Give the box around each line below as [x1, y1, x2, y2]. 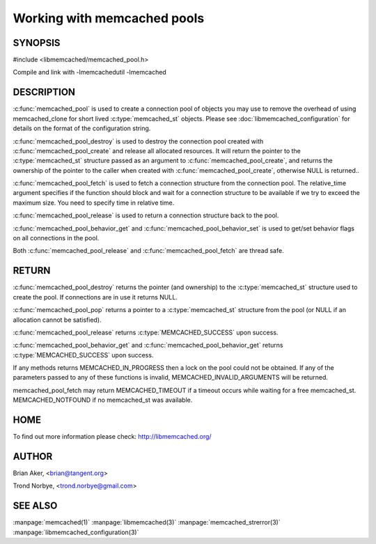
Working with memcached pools [13, 10, 205, 26]
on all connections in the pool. [13, 234, 100, 242]
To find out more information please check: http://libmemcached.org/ [13, 433, 212, 441]
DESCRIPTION [13, 86, 76, 98]
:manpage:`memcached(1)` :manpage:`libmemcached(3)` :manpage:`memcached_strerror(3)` [13, 518, 281, 527]
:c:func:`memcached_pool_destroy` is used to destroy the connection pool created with [13, 137, 264, 146]
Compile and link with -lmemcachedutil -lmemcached [13, 68, 166, 77]
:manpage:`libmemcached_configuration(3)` [13, 528, 139, 536]
